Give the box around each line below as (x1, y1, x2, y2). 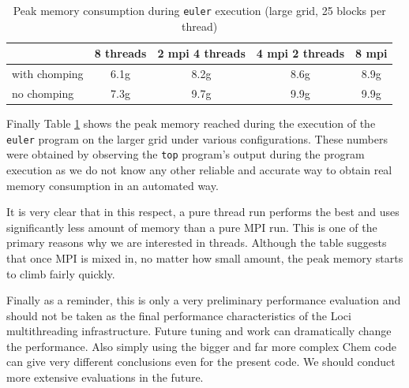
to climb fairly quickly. (6, 265, 115, 282)
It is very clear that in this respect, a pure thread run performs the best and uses (6, 203, 400, 220)
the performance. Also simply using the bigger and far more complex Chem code (6, 338, 396, 354)
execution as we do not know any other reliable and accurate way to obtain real (6, 161, 392, 177)
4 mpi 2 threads (256, 45, 345, 62)
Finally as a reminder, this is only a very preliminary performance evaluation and (6, 292, 401, 308)
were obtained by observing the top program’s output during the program (6, 146, 365, 162)
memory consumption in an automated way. (6, 177, 219, 193)
